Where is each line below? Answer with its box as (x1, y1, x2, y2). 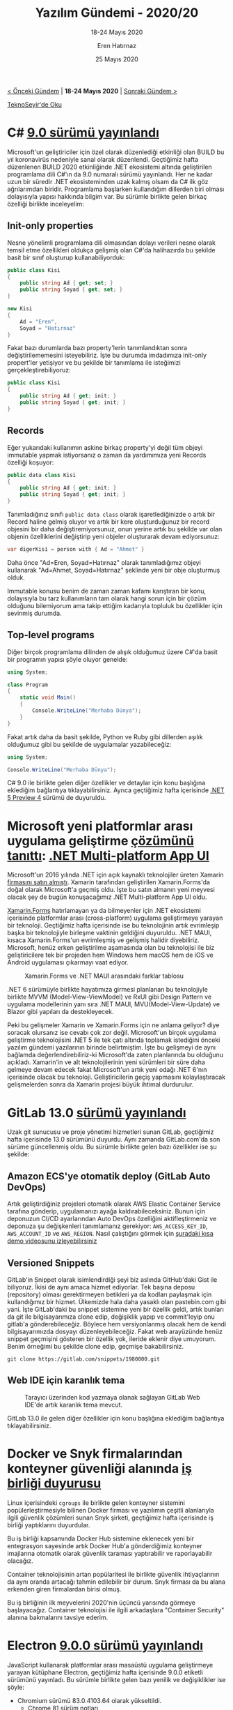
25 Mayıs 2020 (95, 54, 139, 63)
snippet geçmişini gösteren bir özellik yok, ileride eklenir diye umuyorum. (7, 1334, 216, 1343)
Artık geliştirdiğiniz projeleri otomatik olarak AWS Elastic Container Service (7, 1200, 221, 1208)
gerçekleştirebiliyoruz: (7, 366, 71, 374)
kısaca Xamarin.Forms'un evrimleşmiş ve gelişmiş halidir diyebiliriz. (7, 936, 200, 944)
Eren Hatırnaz (97, 41, 137, 50)
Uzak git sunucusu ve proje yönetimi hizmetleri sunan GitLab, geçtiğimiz (7, 1128, 214, 1136)
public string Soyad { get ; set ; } (19, 286, 123, 294)
